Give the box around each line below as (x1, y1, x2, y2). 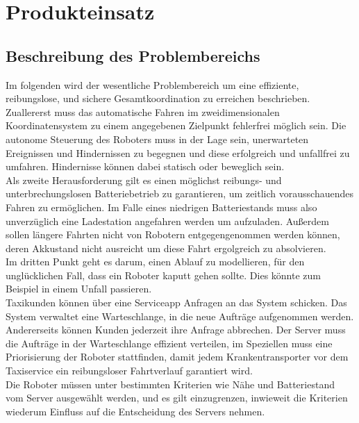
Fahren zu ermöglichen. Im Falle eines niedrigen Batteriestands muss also (6, 199, 317, 214)
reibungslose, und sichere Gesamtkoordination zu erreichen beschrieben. (6, 91, 310, 106)
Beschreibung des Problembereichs (6, 44, 260, 66)
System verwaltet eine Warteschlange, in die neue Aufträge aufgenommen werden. (6, 308, 354, 323)
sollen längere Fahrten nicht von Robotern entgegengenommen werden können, (6, 227, 340, 242)
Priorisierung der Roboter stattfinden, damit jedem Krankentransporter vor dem (6, 349, 349, 364)
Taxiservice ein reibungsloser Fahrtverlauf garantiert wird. (6, 363, 253, 378)
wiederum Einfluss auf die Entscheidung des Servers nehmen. (6, 404, 265, 418)
